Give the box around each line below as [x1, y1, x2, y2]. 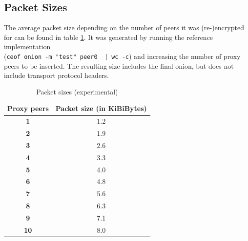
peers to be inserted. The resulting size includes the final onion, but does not [4, 60, 234, 71]
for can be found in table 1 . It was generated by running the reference [4, 32, 213, 42]
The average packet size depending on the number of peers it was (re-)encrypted [4, 22, 244, 33]
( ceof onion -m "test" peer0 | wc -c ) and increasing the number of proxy [4, 51, 241, 61]
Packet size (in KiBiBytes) [55, 103, 147, 113]
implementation [4, 41, 51, 52]
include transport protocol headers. [4, 70, 109, 80]
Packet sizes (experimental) [36, 86, 118, 96]
